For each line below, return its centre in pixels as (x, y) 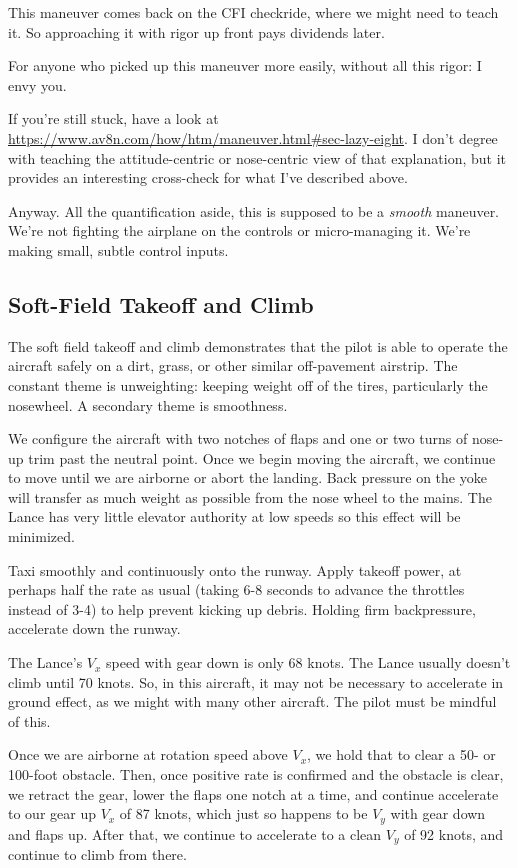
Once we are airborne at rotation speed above (148, 754)
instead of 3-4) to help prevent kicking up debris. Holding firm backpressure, (242, 608)
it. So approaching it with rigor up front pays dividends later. (196, 31)
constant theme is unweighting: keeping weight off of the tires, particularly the (248, 384)
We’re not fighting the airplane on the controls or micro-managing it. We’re (239, 230)
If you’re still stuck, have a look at (113, 118)
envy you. (37, 84)
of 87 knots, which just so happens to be (243, 813)
